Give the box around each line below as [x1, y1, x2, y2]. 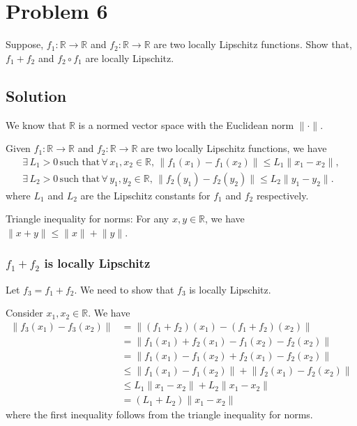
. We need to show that [74, 282, 174, 296]
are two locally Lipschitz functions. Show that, [153, 37, 352, 52]
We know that [6, 117, 66, 132]
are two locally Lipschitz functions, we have [140, 141, 327, 155]
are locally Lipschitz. [85, 50, 174, 65]
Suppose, [6, 37, 44, 52]
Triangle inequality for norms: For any [6, 211, 169, 226]
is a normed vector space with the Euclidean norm [78, 117, 294, 132]
